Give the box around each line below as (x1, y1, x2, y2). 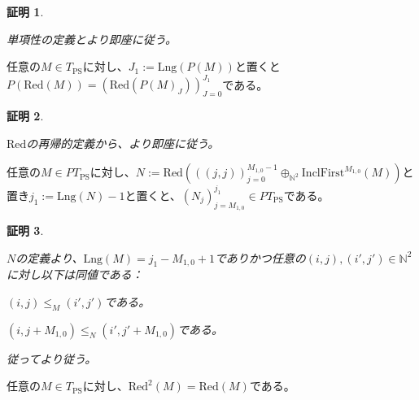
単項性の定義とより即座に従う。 (7, 30, 177, 47)
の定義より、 (15, 249, 84, 266)
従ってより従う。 (7, 350, 97, 367)
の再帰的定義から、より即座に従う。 (26, 134, 220, 151)
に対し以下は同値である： (7, 266, 143, 283)
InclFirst (301, 167, 345, 180)
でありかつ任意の (214, 249, 306, 266)
